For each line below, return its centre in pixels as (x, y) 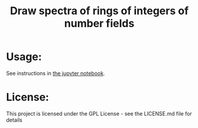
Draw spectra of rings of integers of (99, 11)
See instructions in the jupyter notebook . (56, 73)
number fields (99, 23)
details (14, 120)
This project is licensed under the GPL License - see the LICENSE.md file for (99, 113)
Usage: (24, 57)
